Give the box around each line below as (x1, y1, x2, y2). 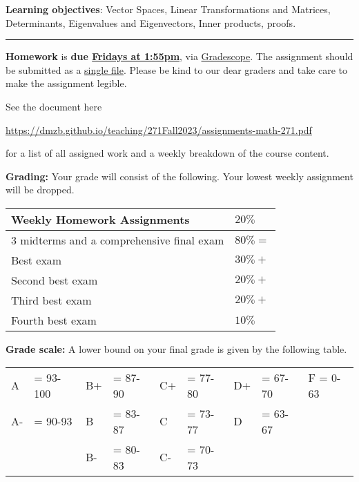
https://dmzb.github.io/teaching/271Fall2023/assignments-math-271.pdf (6, 122, 312, 137)
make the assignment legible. (6, 76, 127, 90)
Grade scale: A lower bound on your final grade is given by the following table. (6, 341, 347, 356)
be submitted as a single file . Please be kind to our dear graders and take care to (6, 62, 348, 77)
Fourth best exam (11, 311, 97, 328)
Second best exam (11, 271, 98, 288)
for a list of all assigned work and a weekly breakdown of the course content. (6, 146, 329, 160)
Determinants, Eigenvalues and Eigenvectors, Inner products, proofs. (6, 15, 296, 30)
